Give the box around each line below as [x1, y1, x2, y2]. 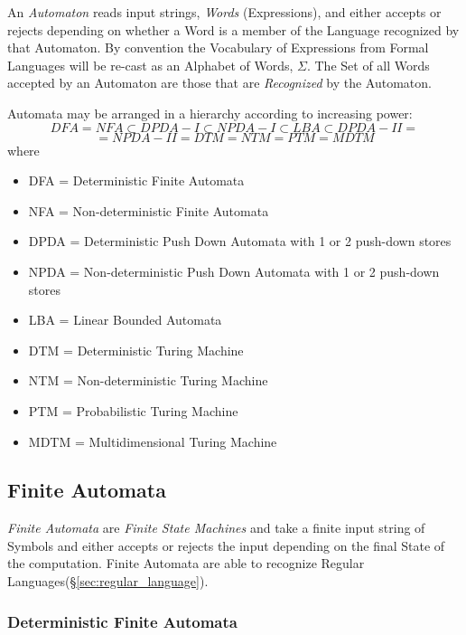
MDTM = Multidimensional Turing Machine [28, 431, 277, 450]
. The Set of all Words [306, 55, 430, 74]
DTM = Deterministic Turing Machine [28, 340, 244, 359]
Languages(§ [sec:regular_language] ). [7, 572, 209, 591]
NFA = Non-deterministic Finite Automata [28, 201, 269, 220]
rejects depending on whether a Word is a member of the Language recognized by [7, 20, 460, 39]
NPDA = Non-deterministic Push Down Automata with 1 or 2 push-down [28, 261, 440, 280]
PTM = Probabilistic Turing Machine [28, 401, 238, 420]
